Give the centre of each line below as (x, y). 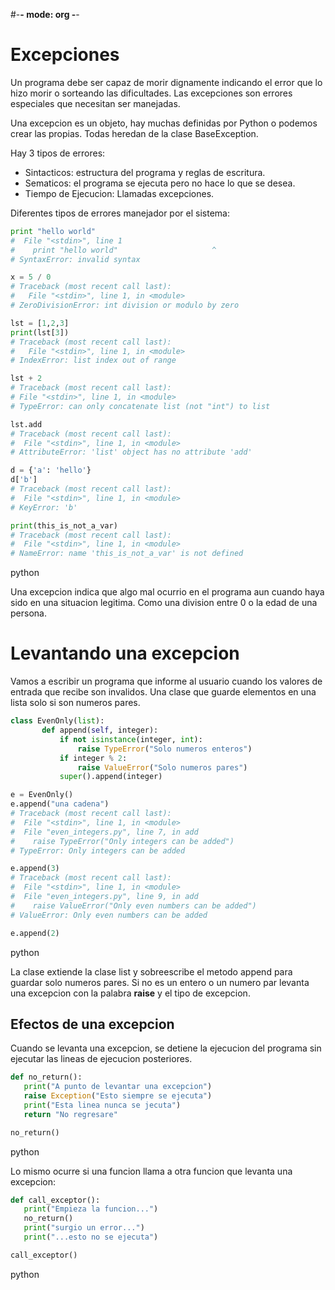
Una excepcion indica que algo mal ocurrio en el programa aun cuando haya (167, 592)
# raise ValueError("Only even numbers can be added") (133, 905)
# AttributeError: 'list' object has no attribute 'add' (131, 452)
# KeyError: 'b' (44, 507)
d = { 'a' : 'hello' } (51, 470)
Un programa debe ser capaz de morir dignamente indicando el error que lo (166, 82)
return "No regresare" (70, 1114)
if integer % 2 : (93, 758)
